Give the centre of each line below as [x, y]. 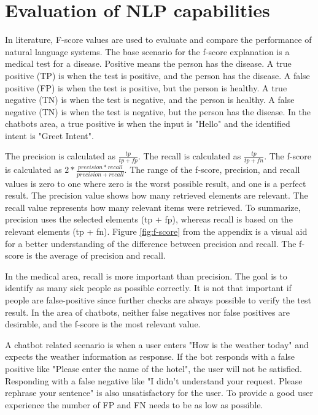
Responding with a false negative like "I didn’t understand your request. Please [154, 380]
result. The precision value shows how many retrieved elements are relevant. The [157, 195]
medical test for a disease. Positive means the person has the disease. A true [148, 63]
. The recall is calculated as [189, 156]
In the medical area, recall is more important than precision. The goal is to [146, 276]
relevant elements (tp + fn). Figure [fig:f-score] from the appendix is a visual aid [156, 231]
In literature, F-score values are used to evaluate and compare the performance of [158, 40]
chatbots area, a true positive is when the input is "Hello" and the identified [148, 124]
